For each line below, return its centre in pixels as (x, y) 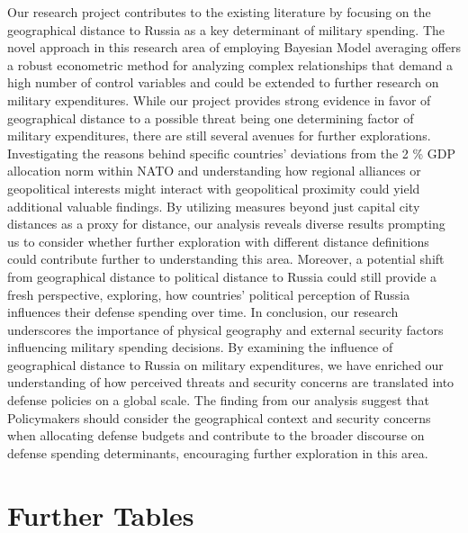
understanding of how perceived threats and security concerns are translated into (231, 382)
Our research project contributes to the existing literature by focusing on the (219, 12)
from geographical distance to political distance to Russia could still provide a (222, 276)
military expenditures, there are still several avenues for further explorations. (219, 136)
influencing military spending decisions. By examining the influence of (200, 347)
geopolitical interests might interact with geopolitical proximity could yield (214, 188)
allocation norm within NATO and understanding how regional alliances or (214, 171)
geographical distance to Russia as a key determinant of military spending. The (226, 29)
